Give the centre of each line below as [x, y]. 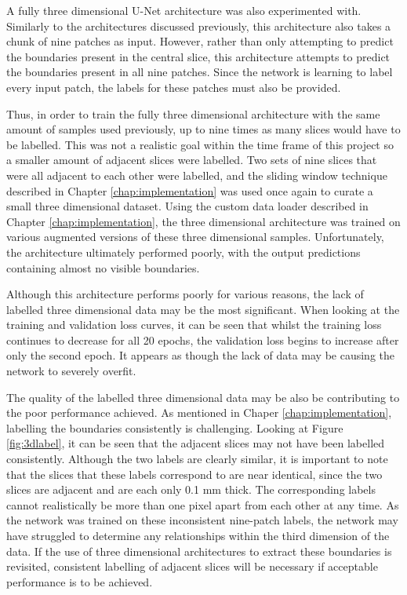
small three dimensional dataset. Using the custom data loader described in [187, 206]
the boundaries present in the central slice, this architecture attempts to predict [198, 56]
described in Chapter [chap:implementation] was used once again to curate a [190, 190]
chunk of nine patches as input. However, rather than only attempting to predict [200, 41]
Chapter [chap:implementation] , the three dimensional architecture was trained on [203, 221]
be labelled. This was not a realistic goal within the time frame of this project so [200, 144]
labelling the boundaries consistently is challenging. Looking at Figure [175, 427]
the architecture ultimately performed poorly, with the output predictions [184, 252]
